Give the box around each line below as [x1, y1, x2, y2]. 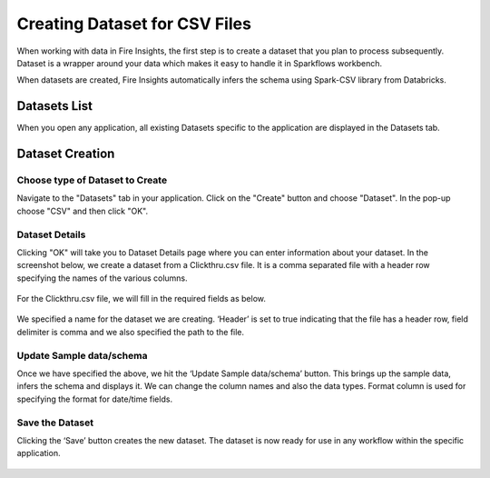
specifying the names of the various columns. [16, 273, 188, 284]
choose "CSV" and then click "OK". [16, 205, 149, 216]
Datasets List [16, 98, 93, 114]
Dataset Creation [16, 146, 115, 162]
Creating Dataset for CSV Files [16, 14, 251, 34]
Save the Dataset [16, 416, 94, 429]
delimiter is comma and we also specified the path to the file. [16, 326, 245, 337]
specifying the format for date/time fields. [16, 393, 172, 404]
